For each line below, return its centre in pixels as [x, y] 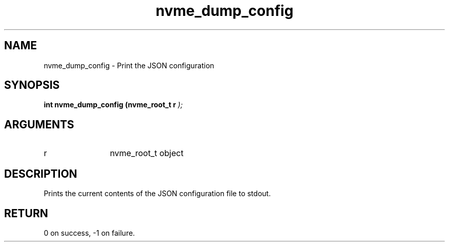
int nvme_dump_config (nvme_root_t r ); [113, 105]
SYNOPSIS [32, 85]
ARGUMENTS [39, 124]
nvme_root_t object [147, 153]
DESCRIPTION [41, 174]
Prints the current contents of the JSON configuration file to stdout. [157, 194]
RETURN [26, 213]
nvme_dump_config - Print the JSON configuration [129, 65]
